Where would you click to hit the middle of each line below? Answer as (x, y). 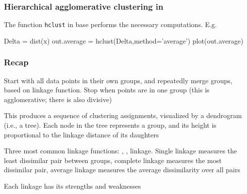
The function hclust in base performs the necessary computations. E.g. (110, 24)
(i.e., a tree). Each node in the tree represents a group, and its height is (110, 125)
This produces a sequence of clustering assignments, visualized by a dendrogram (123, 115)
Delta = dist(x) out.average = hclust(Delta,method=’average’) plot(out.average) (124, 40)
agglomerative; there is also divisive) (58, 99)
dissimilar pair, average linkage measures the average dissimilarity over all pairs (122, 170)
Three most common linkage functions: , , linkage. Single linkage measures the (121, 151)
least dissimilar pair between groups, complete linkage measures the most (113, 160)
